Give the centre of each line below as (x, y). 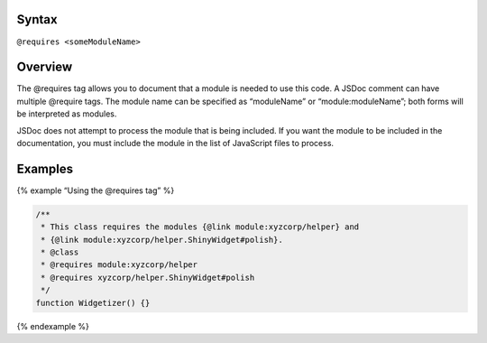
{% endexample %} (53, 326)
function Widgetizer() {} (93, 303)
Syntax (37, 19)
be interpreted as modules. (67, 114)
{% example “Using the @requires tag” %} (96, 190)
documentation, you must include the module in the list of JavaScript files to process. (175, 143)
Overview (45, 67)
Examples (45, 168)
